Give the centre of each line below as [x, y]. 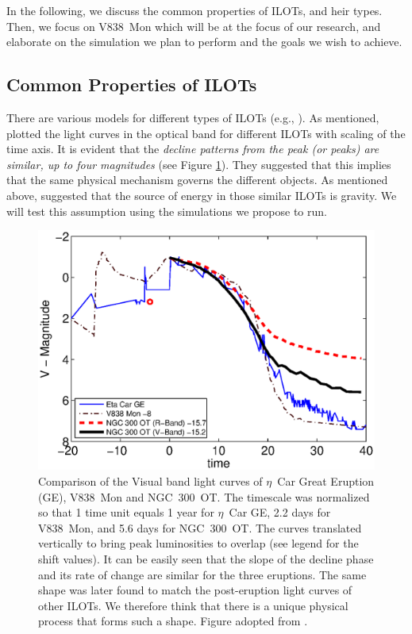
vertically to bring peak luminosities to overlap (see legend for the [198, 543]
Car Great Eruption [326, 481]
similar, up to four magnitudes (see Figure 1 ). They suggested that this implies [199, 164]
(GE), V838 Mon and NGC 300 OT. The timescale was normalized [204, 496]
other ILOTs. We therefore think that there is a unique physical [193, 605]
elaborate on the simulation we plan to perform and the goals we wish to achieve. [204, 42]
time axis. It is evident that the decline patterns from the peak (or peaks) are [193, 149]
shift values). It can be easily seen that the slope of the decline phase [206, 558]
